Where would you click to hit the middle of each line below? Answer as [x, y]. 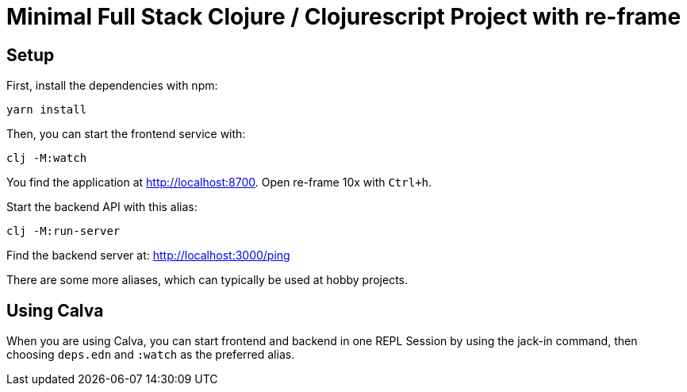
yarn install [47, 110]
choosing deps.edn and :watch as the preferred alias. [151, 355]
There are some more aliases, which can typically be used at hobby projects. [207, 280]
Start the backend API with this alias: [102, 207]
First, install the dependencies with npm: [112, 86]
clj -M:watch [47, 158]
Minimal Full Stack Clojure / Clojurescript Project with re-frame [344, 17]
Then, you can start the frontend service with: [126, 134]
